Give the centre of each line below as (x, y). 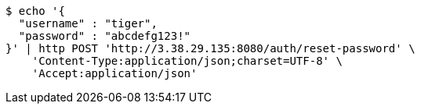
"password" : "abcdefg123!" (105, 36)
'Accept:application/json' (114, 73)
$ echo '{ (35, 11)
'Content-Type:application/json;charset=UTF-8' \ (187, 61)
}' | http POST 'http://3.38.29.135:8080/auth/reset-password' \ (210, 48)
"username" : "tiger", (88, 23)
